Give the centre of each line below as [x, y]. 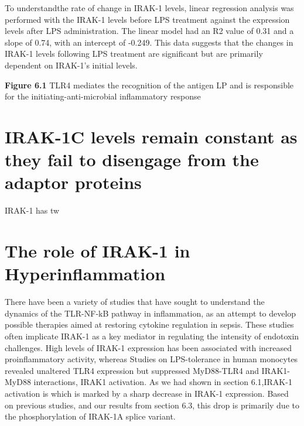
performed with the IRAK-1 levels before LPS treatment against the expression [147, 19]
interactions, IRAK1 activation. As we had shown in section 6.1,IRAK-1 [163, 382]
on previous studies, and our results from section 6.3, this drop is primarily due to [152, 405]
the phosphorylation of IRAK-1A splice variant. [90, 416]
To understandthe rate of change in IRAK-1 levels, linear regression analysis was [149, 8]
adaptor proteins [73, 182]
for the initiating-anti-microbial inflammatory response [103, 96]
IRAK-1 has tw [32, 210]
